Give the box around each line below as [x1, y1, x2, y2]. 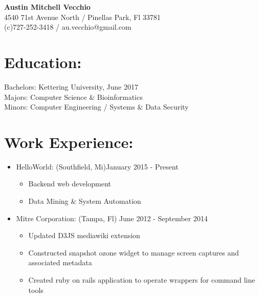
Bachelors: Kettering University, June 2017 [4, 81, 138, 92]
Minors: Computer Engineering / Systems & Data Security [4, 101, 189, 112]
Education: [4, 51, 82, 72]
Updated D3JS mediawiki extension [28, 230, 140, 241]
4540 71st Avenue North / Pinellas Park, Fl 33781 [4, 11, 161, 22]
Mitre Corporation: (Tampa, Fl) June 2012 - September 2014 [16, 213, 208, 223]
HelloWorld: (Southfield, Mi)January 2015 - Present [16, 161, 179, 172]
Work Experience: [4, 131, 134, 152]
